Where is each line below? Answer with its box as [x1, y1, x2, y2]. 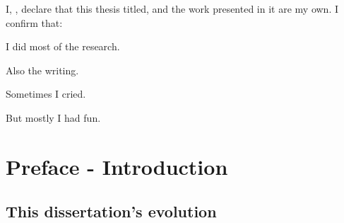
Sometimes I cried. [6, 86, 86, 101]
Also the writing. [6, 62, 79, 77]
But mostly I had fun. [6, 110, 101, 125]
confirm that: [6, 15, 63, 30]
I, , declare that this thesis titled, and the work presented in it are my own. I [6, 1, 338, 16]
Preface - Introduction [6, 151, 228, 181]
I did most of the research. [6, 39, 120, 54]
